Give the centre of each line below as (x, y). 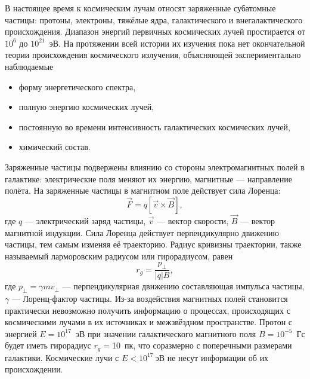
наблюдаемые (29, 66)
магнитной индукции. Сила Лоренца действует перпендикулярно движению (142, 232)
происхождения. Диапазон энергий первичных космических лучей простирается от (155, 31)
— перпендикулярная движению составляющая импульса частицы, (183, 286)
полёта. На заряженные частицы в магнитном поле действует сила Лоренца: (143, 190)
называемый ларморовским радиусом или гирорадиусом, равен (119, 256)
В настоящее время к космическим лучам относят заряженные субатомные (140, 8)
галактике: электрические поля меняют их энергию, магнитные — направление (148, 178)
